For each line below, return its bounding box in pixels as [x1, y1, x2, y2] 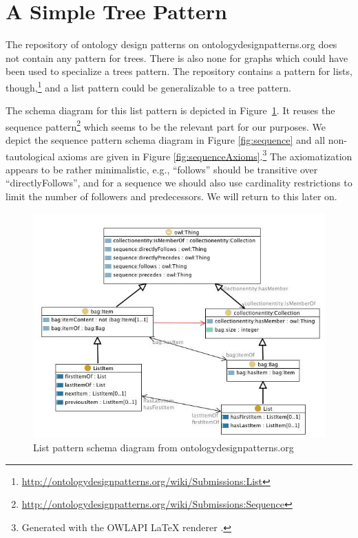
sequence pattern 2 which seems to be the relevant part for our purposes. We [6, 117, 326, 133]
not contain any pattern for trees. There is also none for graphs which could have [6, 50, 348, 65]
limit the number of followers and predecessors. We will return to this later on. [6, 189, 337, 204]
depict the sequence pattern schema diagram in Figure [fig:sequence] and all [6, 133, 326, 147]
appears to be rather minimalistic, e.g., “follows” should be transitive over [6, 162, 318, 176]
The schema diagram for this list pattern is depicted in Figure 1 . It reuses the [6, 103, 335, 118]
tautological [6, 149, 55, 163]
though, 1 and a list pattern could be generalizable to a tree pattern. [6, 78, 291, 94]
